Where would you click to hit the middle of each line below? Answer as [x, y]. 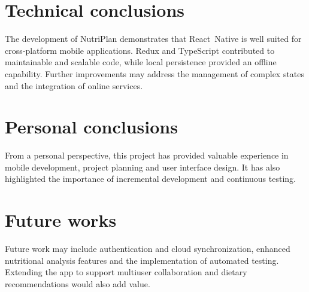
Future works [61, 220]
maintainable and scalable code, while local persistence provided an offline [141, 62]
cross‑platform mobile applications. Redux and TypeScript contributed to [140, 50]
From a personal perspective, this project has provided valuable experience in [147, 155]
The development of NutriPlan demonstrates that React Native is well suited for [153, 39]
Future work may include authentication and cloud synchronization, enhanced [148, 249]
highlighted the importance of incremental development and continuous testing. [150, 179]
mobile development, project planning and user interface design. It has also [143, 167]
